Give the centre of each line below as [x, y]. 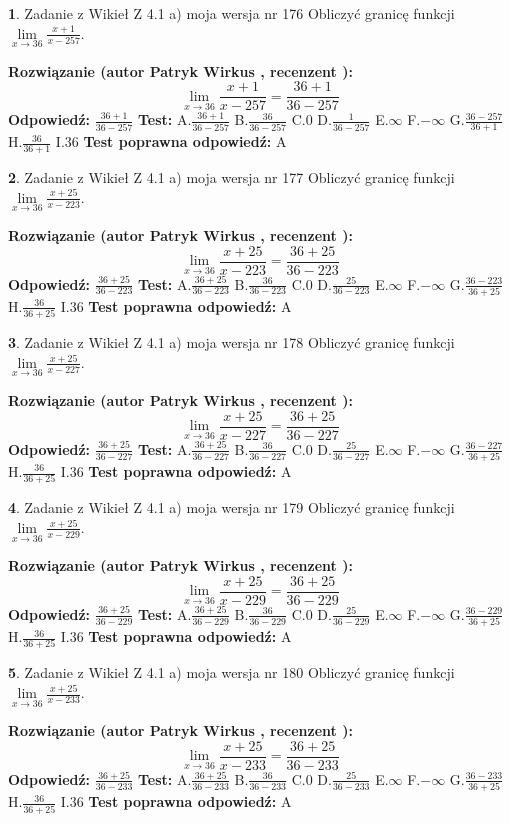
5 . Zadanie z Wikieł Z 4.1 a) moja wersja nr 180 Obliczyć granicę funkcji [231, 672]
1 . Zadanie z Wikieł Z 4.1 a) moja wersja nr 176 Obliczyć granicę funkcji [231, 13]
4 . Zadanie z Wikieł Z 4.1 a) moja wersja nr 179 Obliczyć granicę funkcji [231, 507]
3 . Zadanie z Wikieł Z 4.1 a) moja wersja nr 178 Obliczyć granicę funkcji [231, 342]
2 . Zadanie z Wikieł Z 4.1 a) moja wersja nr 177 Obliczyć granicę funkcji [231, 177]
